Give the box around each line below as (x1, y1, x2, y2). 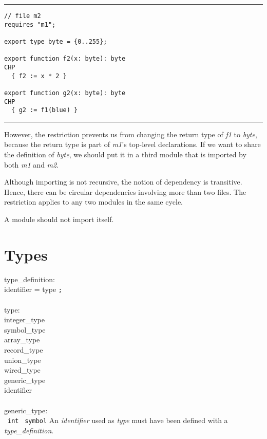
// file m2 (4, 12, 41, 20)
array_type (4, 334, 40, 345)
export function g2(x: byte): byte (4, 89, 126, 97)
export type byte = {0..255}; (4, 38, 107, 45)
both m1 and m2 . (4, 159, 59, 170)
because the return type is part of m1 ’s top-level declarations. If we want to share (4, 139, 261, 150)
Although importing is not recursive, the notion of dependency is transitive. (4, 176, 242, 187)
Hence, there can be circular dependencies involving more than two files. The (4, 186, 246, 197)
